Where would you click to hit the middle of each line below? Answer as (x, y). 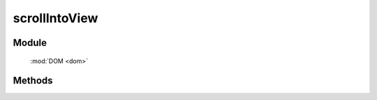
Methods (33, 81)
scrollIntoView (56, 18)
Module (30, 43)
